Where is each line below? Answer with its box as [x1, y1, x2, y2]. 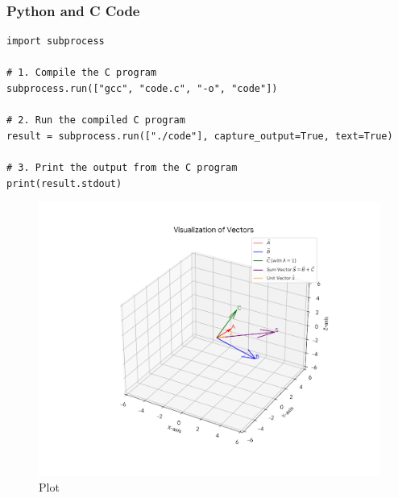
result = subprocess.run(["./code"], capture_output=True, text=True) [6, 130, 393, 142]
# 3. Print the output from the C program [6, 161, 238, 173]
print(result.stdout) [6, 177, 122, 189]
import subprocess [6, 35, 105, 48]
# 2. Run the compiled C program [6, 114, 185, 127]
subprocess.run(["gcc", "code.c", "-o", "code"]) [6, 83, 278, 94]
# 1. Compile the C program [6, 67, 157, 79]
